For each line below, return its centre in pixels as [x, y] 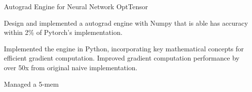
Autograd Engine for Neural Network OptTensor [76, 6]
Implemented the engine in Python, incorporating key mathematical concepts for [124, 48]
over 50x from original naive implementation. [71, 67]
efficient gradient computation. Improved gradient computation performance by [122, 58]
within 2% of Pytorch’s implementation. [63, 32]
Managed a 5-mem [31, 84]
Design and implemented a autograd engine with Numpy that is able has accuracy [126, 23]
